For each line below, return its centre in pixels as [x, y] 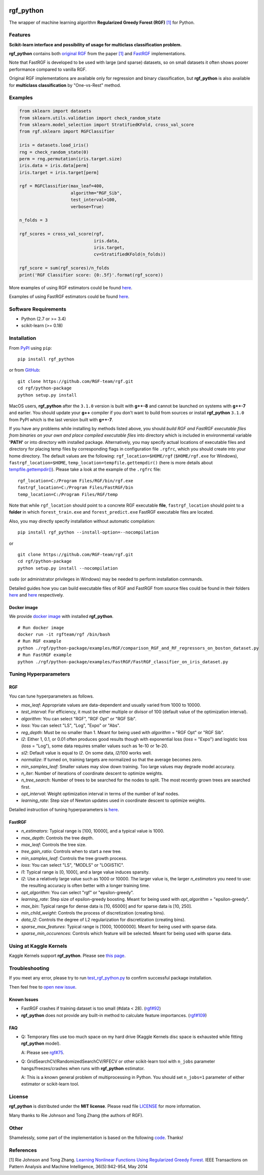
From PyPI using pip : [30, 348]
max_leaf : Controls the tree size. [54, 845]
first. [26, 787]
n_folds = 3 [34, 220]
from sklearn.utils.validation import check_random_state [90, 118]
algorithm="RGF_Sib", [96, 193]
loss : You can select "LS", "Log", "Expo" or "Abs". [71, 726]
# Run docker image [41, 627]
